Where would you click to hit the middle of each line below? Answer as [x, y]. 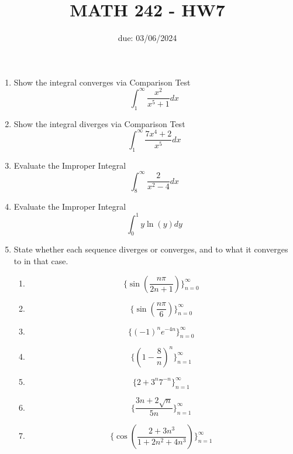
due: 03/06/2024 [147, 38]
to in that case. [41, 260]
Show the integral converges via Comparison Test [102, 82]
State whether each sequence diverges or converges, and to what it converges [151, 249]
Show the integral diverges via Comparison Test [99, 123]
